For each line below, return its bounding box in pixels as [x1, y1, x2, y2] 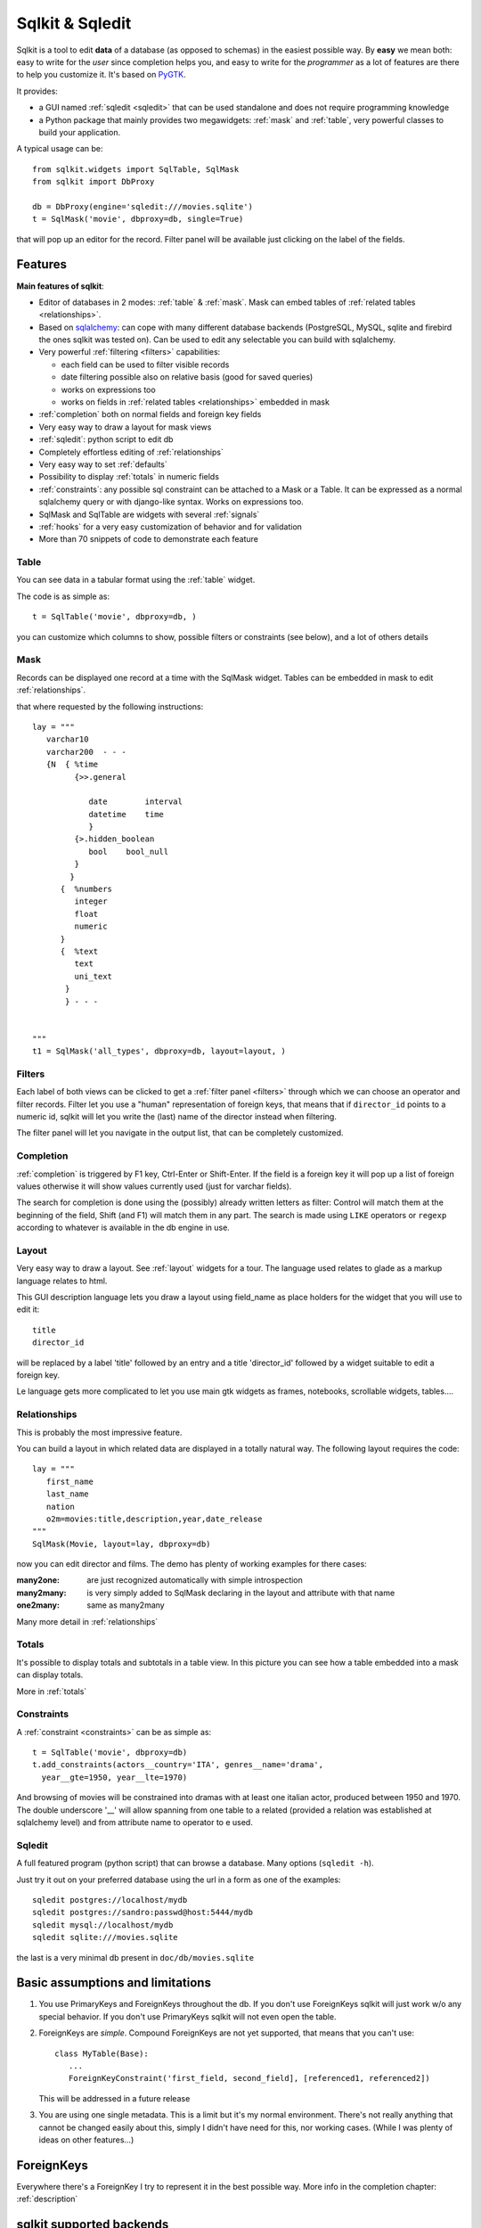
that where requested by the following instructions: [16, 700, 204, 712]
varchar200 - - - [45, 747, 126, 757]
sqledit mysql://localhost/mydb [32, 1920, 174, 1929]
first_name [45, 1476, 94, 1487]
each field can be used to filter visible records [61, 359, 230, 370]
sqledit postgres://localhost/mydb [32, 1895, 188, 1904]
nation [45, 1502, 75, 1511]
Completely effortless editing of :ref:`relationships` [38, 446, 224, 457]
